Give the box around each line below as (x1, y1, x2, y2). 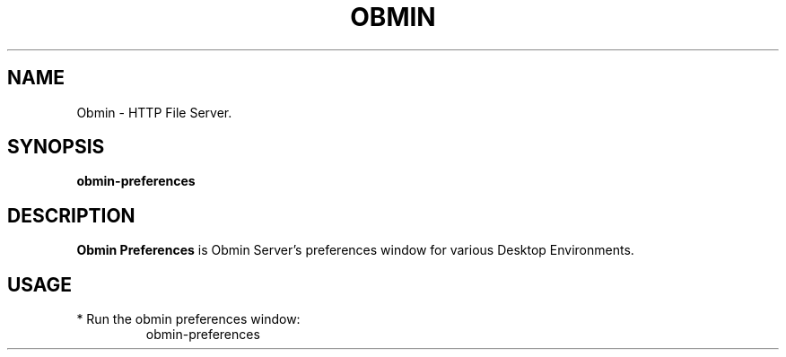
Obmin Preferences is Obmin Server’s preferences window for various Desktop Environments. (76, 242, 634, 258)
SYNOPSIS (7, 135, 105, 159)
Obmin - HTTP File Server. (76, 104, 232, 120)
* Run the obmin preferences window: (76, 311, 301, 327)
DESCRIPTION (7, 204, 135, 227)
